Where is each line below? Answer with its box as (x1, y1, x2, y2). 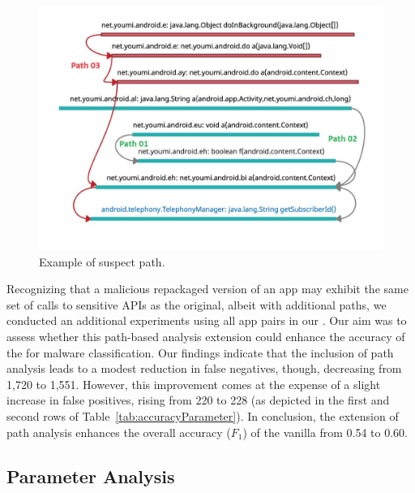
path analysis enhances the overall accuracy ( (6, 423, 231, 440)
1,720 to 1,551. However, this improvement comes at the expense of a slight (6, 375, 381, 392)
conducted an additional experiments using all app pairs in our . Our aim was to (6, 312, 407, 329)
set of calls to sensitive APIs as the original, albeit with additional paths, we (6, 296, 387, 313)
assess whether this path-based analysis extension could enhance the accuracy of (6, 328, 405, 345)
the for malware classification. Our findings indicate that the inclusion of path (6, 344, 394, 361)
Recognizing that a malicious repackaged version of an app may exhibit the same (6, 280, 409, 297)
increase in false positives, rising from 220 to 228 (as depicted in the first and (6, 391, 390, 409)
